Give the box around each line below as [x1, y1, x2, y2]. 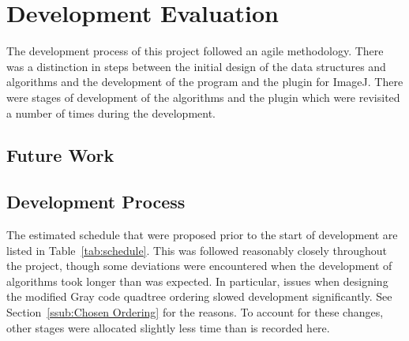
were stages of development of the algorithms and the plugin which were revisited [6, 88, 400, 105]
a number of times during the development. [6, 104, 216, 121]
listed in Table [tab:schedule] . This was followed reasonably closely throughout [6, 242, 388, 258]
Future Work [6, 143, 114, 167]
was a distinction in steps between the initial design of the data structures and [6, 58, 386, 74]
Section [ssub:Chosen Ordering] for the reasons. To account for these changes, [6, 304, 384, 320]
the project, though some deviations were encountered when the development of [6, 257, 392, 274]
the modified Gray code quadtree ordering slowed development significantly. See [6, 288, 392, 305]
